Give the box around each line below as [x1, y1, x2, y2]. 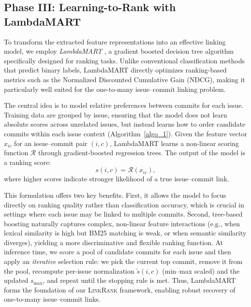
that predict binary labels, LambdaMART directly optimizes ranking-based [4, 65, 227, 75]
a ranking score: [4, 157, 51, 167]
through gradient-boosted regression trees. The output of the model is [38, 147, 245, 158]
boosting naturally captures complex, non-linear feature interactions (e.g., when [4, 218, 240, 228]
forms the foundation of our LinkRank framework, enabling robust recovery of [4, 284, 236, 294]
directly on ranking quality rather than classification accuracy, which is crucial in [4, 199, 244, 209]
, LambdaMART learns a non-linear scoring [109, 138, 239, 148]
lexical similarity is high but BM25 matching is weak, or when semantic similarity [4, 228, 247, 238]
